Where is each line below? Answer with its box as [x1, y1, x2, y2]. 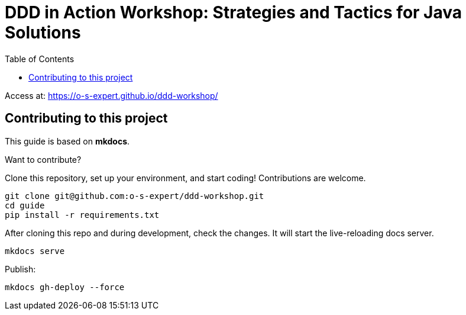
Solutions [5, 22, 81, 43]
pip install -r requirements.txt [5, 210, 160, 220]
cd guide [5, 200, 45, 210]
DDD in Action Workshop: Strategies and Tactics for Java [5, 2, 462, 22]
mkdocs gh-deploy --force [5, 282, 125, 292]
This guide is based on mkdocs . [5, 136, 130, 146]
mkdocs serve [5, 246, 65, 256]
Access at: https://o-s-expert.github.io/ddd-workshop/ [5, 90, 218, 101]
